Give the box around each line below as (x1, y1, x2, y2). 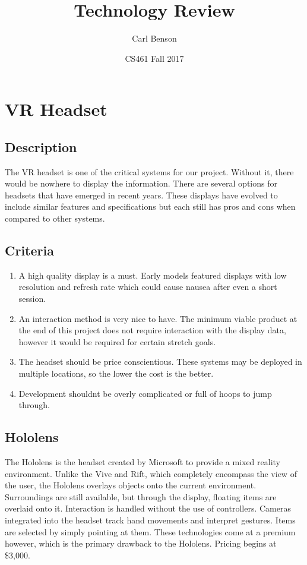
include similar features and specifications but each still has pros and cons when (5, 200, 296, 213)
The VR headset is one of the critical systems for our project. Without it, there (5, 165, 294, 178)
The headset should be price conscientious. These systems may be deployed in (18, 355, 302, 368)
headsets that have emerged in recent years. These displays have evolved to (5, 188, 278, 201)
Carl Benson (132, 32, 177, 45)
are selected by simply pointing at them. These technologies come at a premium (5, 525, 296, 538)
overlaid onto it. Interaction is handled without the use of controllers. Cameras (5, 502, 291, 515)
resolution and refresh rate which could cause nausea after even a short (18, 280, 277, 293)
